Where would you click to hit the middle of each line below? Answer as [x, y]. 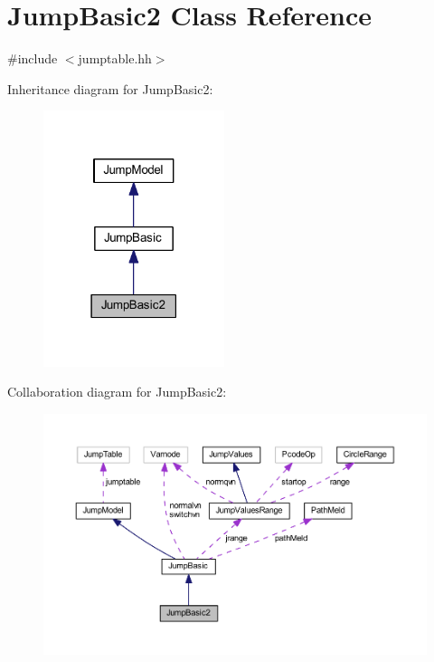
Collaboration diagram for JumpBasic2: [117, 392]
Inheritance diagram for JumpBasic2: [110, 88]
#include [33, 58]
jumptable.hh [115, 58]
